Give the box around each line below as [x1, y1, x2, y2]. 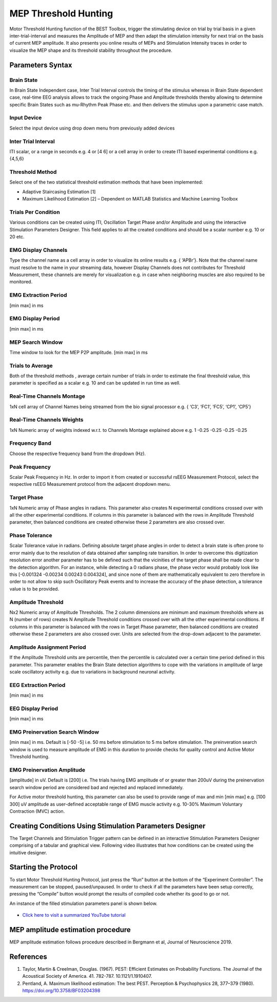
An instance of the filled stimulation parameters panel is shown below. [9, 900, 157, 906]
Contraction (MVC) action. [9, 808, 65, 814]
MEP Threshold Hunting [9, 8, 113, 19]
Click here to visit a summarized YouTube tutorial [22, 912, 126, 918]
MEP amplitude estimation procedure [9, 925, 131, 934]
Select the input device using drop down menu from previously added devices [9, 125, 175, 131]
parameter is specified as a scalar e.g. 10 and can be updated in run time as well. [9, 380, 181, 386]
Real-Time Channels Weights [9, 416, 84, 424]
